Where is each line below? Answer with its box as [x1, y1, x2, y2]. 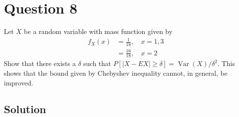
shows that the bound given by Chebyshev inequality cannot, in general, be [4, 68, 227, 78]
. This [217, 58, 235, 68]
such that [83, 58, 111, 68]
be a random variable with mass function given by [24, 26, 173, 36]
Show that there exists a [4, 58, 76, 68]
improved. [4, 77, 33, 87]
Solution [4, 101, 46, 116]
